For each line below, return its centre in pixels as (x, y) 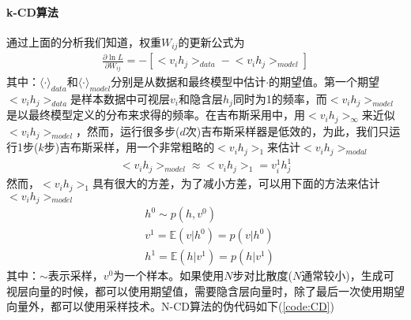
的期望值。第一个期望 (324, 82)
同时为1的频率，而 (280, 99)
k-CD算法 (32, 11)
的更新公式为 (211, 41)
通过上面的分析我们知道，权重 (84, 41)
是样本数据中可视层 (120, 99)
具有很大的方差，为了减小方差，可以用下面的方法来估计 (236, 183)
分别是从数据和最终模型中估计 (189, 82)
